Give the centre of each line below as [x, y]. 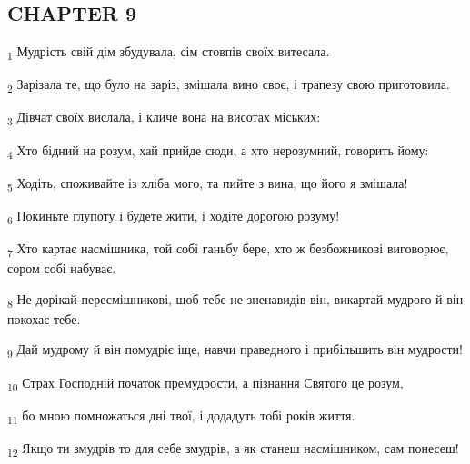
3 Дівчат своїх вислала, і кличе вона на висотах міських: [164, 118]
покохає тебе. [44, 318]
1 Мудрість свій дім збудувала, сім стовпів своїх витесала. [169, 52]
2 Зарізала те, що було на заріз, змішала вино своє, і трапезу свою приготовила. [229, 85]
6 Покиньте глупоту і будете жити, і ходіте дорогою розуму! [174, 216]
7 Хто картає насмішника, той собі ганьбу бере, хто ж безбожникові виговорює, [228, 249]
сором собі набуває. [62, 268]
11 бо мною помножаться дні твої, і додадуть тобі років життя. [181, 416]
